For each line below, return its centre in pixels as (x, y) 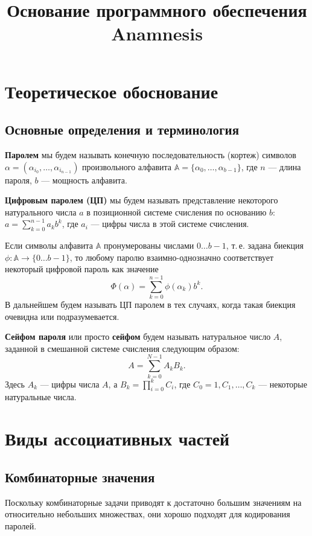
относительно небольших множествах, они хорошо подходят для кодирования (148, 514)
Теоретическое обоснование (112, 91)
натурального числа (41, 212)
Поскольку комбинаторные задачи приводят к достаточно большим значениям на (153, 502)
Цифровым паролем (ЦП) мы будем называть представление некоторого (142, 200)
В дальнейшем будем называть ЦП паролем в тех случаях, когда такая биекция (150, 305)
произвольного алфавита (127, 166)
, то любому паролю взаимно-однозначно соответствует (172, 257)
